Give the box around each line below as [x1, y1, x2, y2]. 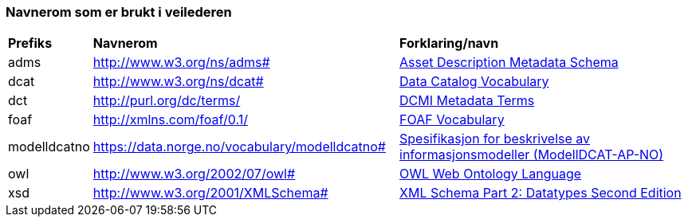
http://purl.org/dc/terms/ [92, 92, 241, 109]
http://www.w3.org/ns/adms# [92, 54, 270, 71]
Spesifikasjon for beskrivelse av [399, 131, 591, 147]
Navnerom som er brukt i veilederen [6, 4, 232, 20]
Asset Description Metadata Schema [399, 54, 619, 71]
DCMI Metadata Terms [399, 92, 535, 109]
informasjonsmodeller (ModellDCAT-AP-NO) [399, 147, 664, 163]
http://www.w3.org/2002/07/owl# [92, 166, 296, 182]
